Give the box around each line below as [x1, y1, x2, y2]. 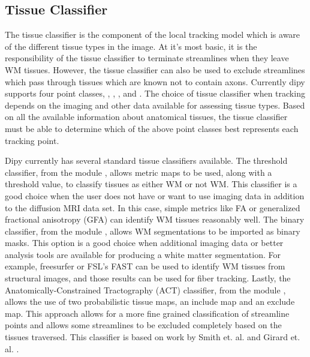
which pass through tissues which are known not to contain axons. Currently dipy [5, 75, 305, 88]
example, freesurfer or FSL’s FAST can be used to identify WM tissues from [5, 260, 285, 272]
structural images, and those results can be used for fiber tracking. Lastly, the [5, 272, 291, 284]
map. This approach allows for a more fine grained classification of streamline [5, 307, 290, 319]
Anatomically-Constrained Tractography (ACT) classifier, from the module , [5, 283, 286, 296]
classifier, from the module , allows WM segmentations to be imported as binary [5, 224, 300, 237]
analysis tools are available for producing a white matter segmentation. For [5, 248, 281, 260]
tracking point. [5, 134, 59, 146]
